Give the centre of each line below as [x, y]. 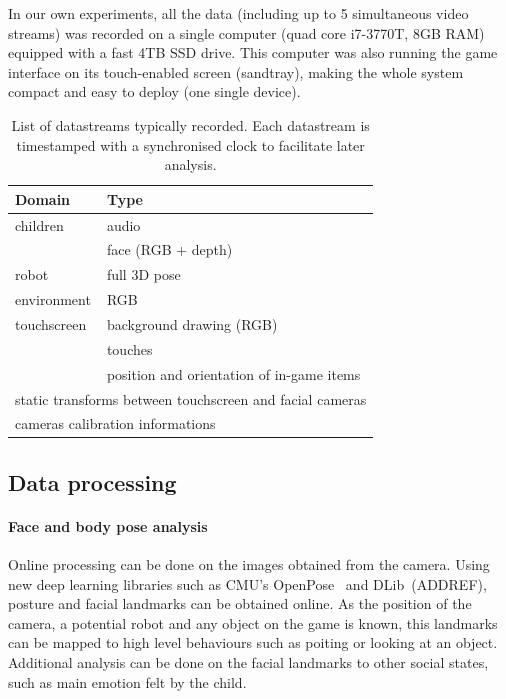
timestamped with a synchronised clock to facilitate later [190, 144]
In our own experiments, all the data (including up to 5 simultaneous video [238, 13]
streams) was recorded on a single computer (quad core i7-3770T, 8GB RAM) [246, 32]
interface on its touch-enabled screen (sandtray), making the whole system [236, 71]
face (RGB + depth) [169, 249]
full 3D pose [143, 274]
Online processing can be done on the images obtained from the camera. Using [249, 564]
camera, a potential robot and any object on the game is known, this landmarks [253, 622]
